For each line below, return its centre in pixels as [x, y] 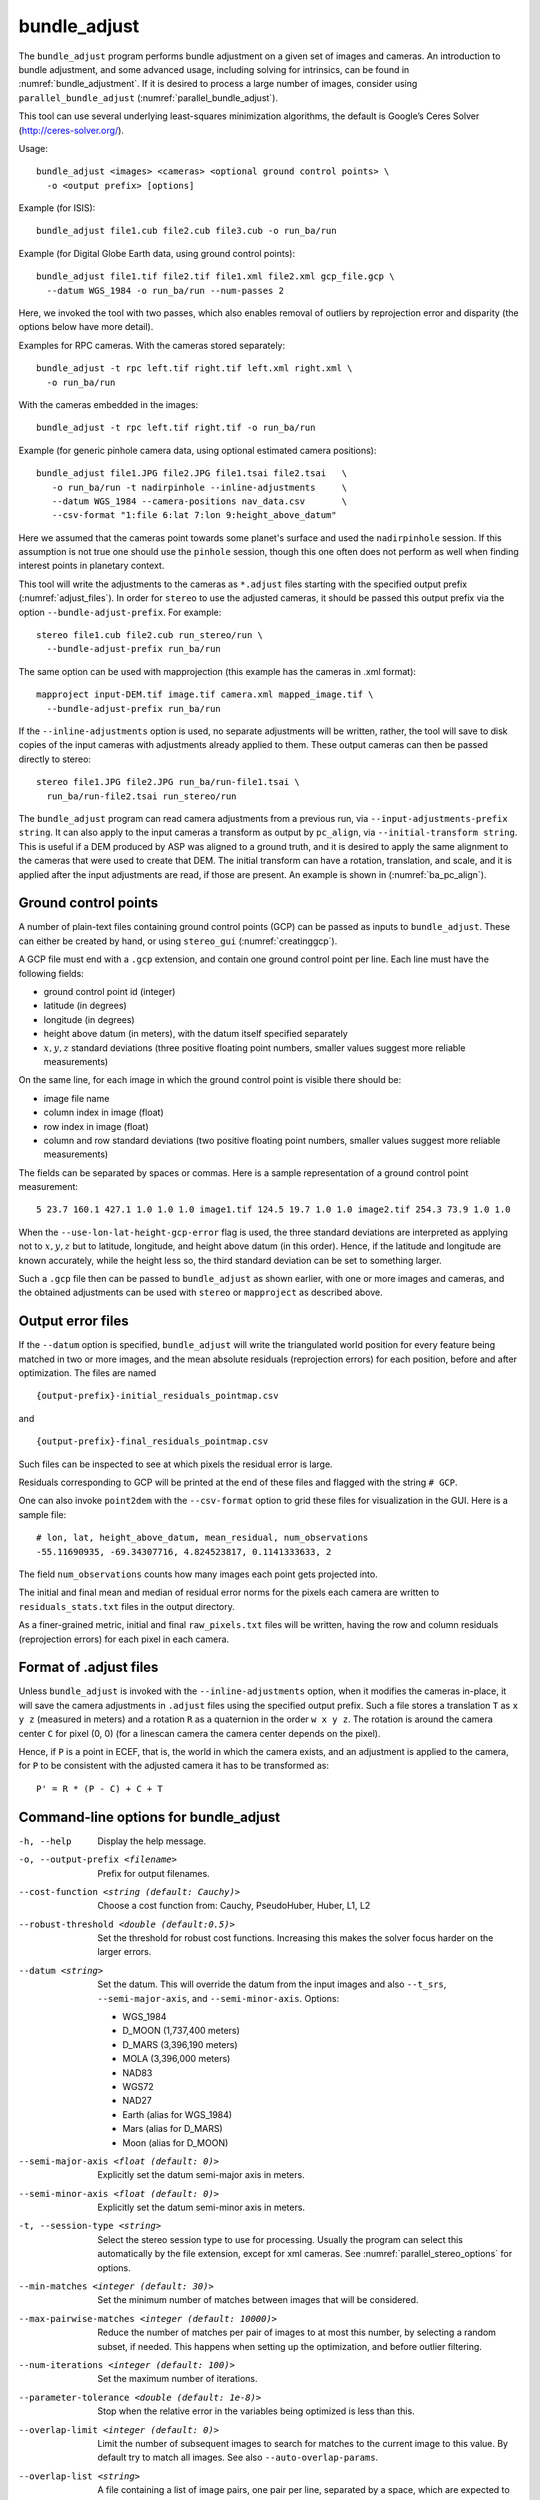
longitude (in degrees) [89, 1019]
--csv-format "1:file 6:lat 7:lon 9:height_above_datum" [194, 515]
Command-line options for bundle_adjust [149, 1816]
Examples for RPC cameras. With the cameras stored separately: [152, 345]
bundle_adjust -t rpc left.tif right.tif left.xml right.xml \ [194, 368]
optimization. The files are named [87, 1373]
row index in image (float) [96, 1126]
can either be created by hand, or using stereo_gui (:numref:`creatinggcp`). [178, 941]
